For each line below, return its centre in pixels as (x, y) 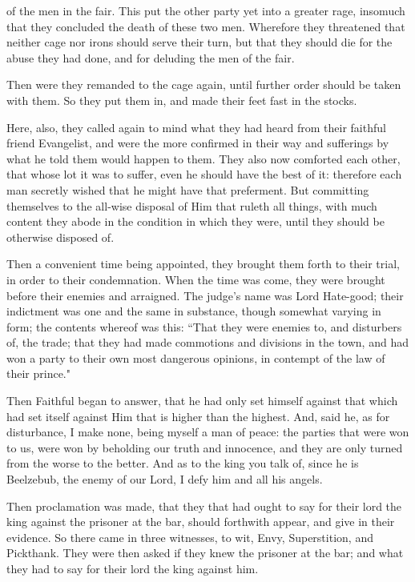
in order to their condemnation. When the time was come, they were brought (196, 279)
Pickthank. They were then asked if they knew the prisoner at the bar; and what (205, 553)
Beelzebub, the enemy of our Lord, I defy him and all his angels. (165, 479)
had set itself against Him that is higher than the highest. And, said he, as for (198, 416)
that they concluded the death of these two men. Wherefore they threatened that (206, 26)
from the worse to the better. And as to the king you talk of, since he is (183, 463)
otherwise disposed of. (60, 237)
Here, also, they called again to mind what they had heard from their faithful (196, 127)
